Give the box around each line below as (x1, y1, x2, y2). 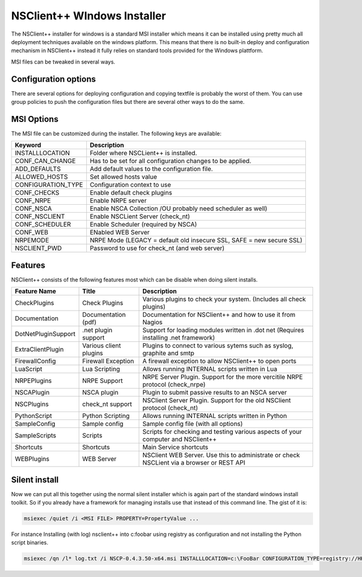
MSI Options (11, 114, 59, 124)
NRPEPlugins (14, 376, 52, 385)
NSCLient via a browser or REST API (142, 459, 246, 467)
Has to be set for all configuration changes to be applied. (89, 157, 252, 166)
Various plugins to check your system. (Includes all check (142, 295, 306, 303)
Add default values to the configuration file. (89, 165, 214, 173)
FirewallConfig (14, 357, 57, 366)
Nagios (142, 318, 163, 326)
